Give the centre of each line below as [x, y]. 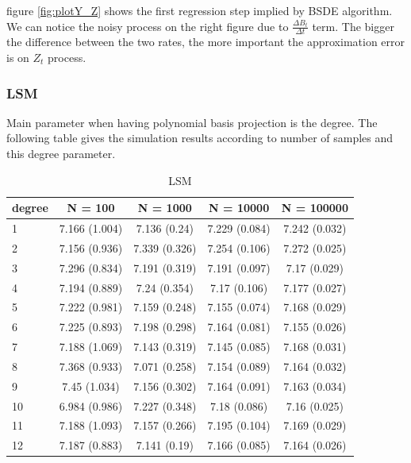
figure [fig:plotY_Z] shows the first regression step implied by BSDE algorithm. [200, 10]
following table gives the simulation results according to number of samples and [200, 138]
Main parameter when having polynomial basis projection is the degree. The [192, 122]
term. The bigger [353, 26]
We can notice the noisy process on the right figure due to [148, 26]
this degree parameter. [61, 154]
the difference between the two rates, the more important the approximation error [206, 42]
